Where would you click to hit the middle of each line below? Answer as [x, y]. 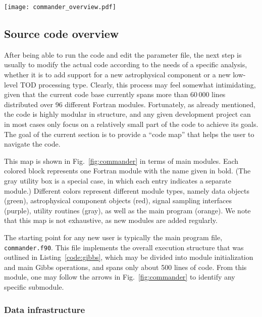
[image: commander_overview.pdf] [60, 7]
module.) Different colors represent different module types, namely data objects [127, 190]
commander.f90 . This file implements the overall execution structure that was [124, 247]
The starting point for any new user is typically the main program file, [113, 237]
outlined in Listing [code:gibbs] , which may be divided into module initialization [129, 257]
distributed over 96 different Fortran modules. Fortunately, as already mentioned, [130, 104]
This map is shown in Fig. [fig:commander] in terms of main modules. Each [121, 161]
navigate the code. [32, 144]
